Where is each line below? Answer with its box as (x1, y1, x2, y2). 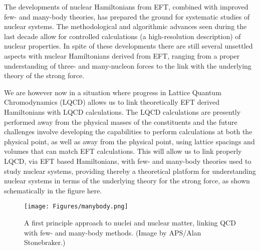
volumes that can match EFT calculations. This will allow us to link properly (4, 146, 242, 156)
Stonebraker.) (24, 237, 66, 247)
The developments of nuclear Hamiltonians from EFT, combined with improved (4, 2, 248, 12)
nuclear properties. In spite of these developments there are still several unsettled (4, 41, 253, 51)
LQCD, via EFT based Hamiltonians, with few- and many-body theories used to (4, 155, 251, 166)
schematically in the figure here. (4, 185, 102, 195)
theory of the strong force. (4, 70, 85, 81)
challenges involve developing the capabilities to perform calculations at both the (4, 126, 252, 137)
